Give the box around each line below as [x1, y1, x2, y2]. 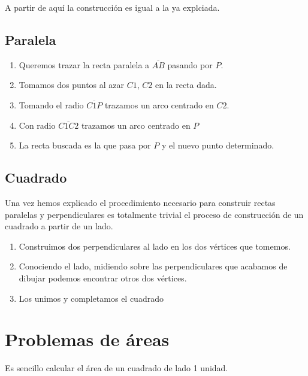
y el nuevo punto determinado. [161, 139, 274, 151]
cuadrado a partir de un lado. [5, 220, 113, 232]
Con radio [19, 119, 56, 131]
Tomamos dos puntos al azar [19, 78, 125, 91]
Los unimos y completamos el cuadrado [19, 292, 164, 304]
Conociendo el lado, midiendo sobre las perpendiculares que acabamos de [19, 260, 288, 272]
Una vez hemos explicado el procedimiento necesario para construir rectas [5, 196, 276, 208]
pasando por [167, 58, 213, 71]
